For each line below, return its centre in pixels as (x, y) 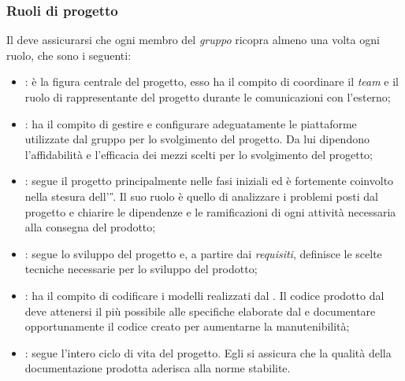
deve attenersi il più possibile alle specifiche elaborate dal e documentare (200, 311)
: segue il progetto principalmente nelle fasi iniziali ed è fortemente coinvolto (209, 181)
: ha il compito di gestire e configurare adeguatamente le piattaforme (191, 123)
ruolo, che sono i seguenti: (69, 55)
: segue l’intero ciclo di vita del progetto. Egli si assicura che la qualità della (208, 352)
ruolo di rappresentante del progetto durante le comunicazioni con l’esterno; (208, 97)
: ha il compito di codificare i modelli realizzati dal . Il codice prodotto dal (204, 295)
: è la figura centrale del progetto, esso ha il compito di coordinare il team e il (212, 81)
